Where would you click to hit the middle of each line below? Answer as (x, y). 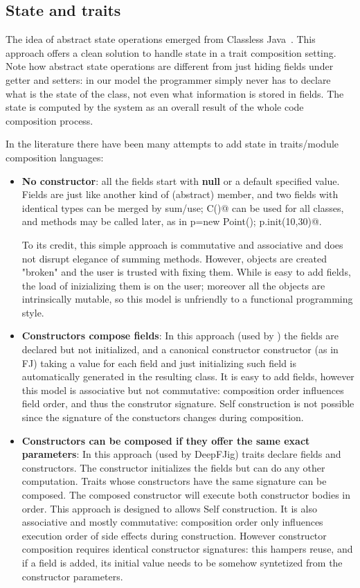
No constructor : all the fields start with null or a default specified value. (181, 180)
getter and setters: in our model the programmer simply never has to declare (168, 79)
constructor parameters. (72, 576)
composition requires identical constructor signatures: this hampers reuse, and (187, 549)
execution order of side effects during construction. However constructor (174, 535)
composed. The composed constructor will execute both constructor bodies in (186, 495)
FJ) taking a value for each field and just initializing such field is (159, 363)
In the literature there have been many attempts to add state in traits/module (172, 144)
